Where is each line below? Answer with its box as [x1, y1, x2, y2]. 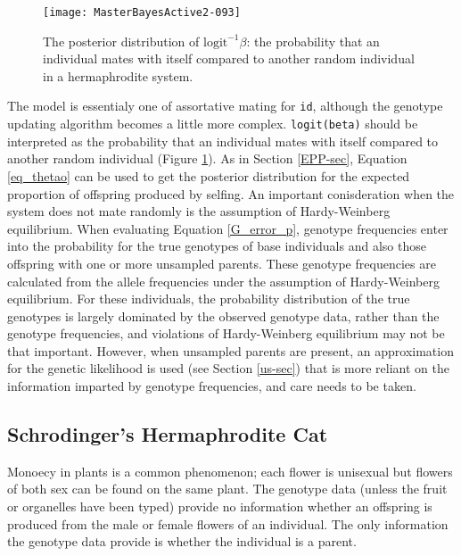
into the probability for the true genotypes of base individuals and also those [7, 237, 426, 255]
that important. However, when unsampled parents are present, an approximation [7, 341, 454, 360]
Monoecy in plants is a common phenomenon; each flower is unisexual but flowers [7, 461, 453, 480]
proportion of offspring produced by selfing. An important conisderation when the [7, 184, 455, 203]
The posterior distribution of [43, 31, 200, 50]
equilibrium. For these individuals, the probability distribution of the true [7, 289, 410, 308]
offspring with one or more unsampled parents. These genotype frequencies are [7, 253, 436, 272]
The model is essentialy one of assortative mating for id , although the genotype [7, 96, 443, 115]
